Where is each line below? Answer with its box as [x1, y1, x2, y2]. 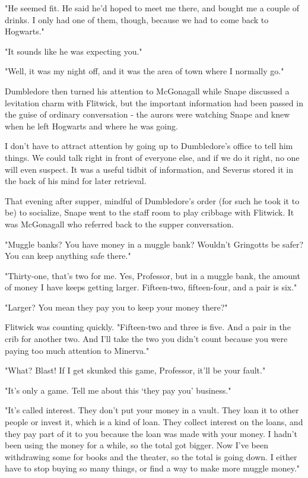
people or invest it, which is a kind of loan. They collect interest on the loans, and [5, 416, 303, 428]
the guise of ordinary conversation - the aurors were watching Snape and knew [5, 108, 290, 121]
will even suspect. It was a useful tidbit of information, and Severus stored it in [5, 163, 293, 175]
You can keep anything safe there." [5, 249, 131, 262]
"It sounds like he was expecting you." [5, 45, 142, 57]
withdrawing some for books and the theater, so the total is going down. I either [5, 450, 297, 463]
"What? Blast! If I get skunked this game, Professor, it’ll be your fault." [5, 364, 266, 376]
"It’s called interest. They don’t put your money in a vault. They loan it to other [5, 404, 299, 416]
